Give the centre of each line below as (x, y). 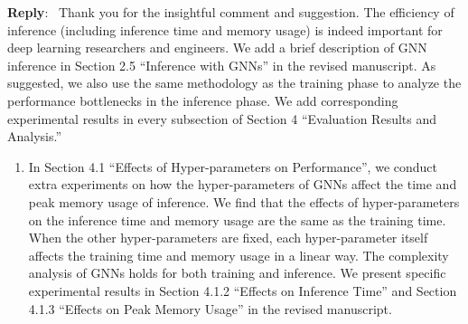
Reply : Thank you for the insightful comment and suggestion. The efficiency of (231, 12)
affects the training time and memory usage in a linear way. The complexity (239, 255)
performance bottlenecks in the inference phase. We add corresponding (203, 100)
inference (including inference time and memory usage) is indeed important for (225, 29)
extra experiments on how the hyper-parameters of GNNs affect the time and (243, 184)
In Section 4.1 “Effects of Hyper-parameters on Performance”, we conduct (233, 166)
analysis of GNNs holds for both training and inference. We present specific (237, 273)
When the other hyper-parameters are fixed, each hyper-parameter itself (228, 238)
